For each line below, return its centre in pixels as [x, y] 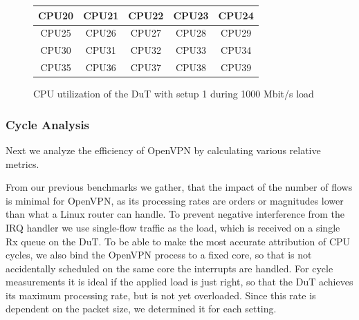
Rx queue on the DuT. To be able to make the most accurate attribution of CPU [178, 241]
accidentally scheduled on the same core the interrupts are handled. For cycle [169, 268]
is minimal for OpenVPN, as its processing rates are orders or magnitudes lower [175, 200]
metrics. [22, 163]
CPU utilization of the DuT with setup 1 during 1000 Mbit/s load [174, 94]
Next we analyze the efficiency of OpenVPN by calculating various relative [163, 150]
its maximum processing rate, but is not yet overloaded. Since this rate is [161, 295]
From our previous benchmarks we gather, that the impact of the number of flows [179, 187]
